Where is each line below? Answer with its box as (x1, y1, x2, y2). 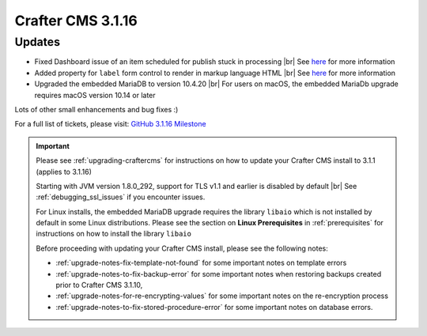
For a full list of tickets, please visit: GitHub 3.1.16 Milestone (14, 119, 206, 129)
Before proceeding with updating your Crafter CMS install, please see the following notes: (36, 244, 328, 253)
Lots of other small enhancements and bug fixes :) (14, 104, 179, 114)
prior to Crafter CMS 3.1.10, (55, 281, 143, 290)
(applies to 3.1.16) (36, 167, 93, 176)
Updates (14, 35, 61, 49)
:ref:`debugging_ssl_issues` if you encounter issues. (36, 192, 206, 202)
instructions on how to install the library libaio (36, 229, 191, 239)
